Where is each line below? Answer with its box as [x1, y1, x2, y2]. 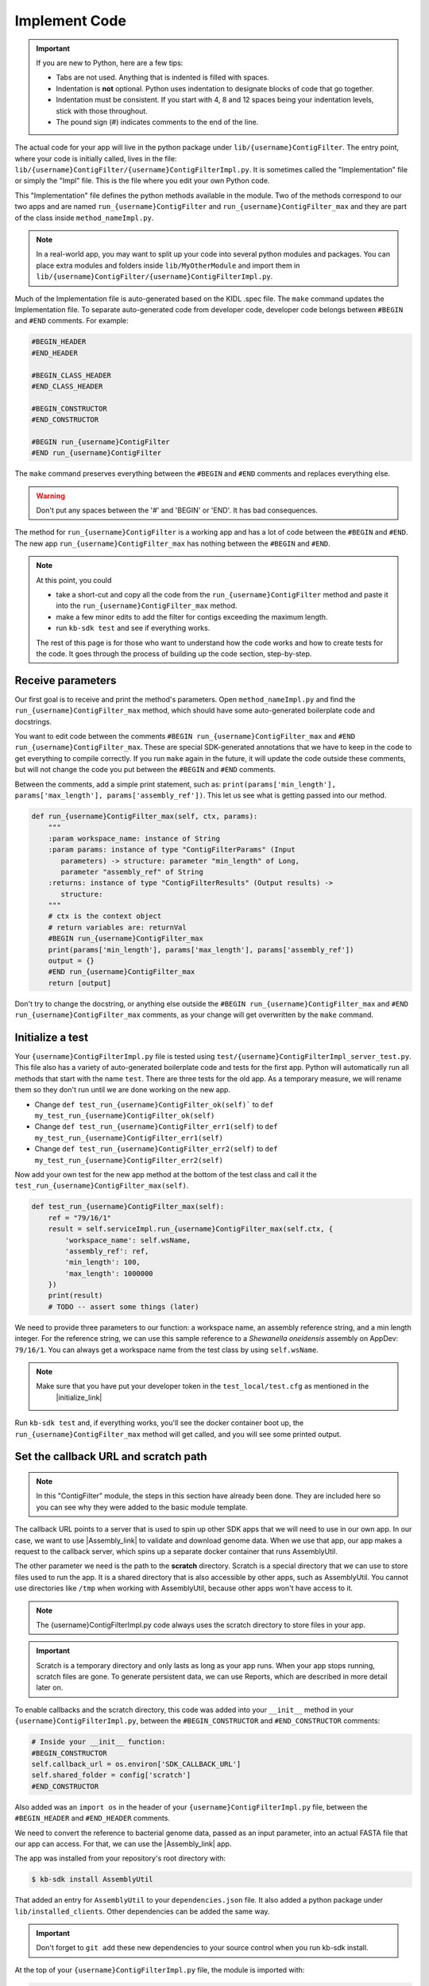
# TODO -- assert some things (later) [48, 1302, 199, 1311]
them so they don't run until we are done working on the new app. [14, 1085, 230, 1095]
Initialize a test [14, 1030, 89, 1044]
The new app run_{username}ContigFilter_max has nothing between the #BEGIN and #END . [14, 539, 331, 548]
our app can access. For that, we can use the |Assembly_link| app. [14, 1839, 232, 1849]
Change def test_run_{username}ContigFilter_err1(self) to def [34, 1122, 278, 1131]
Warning [36, 491, 65, 500]
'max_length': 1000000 [64, 1269, 154, 1278]
